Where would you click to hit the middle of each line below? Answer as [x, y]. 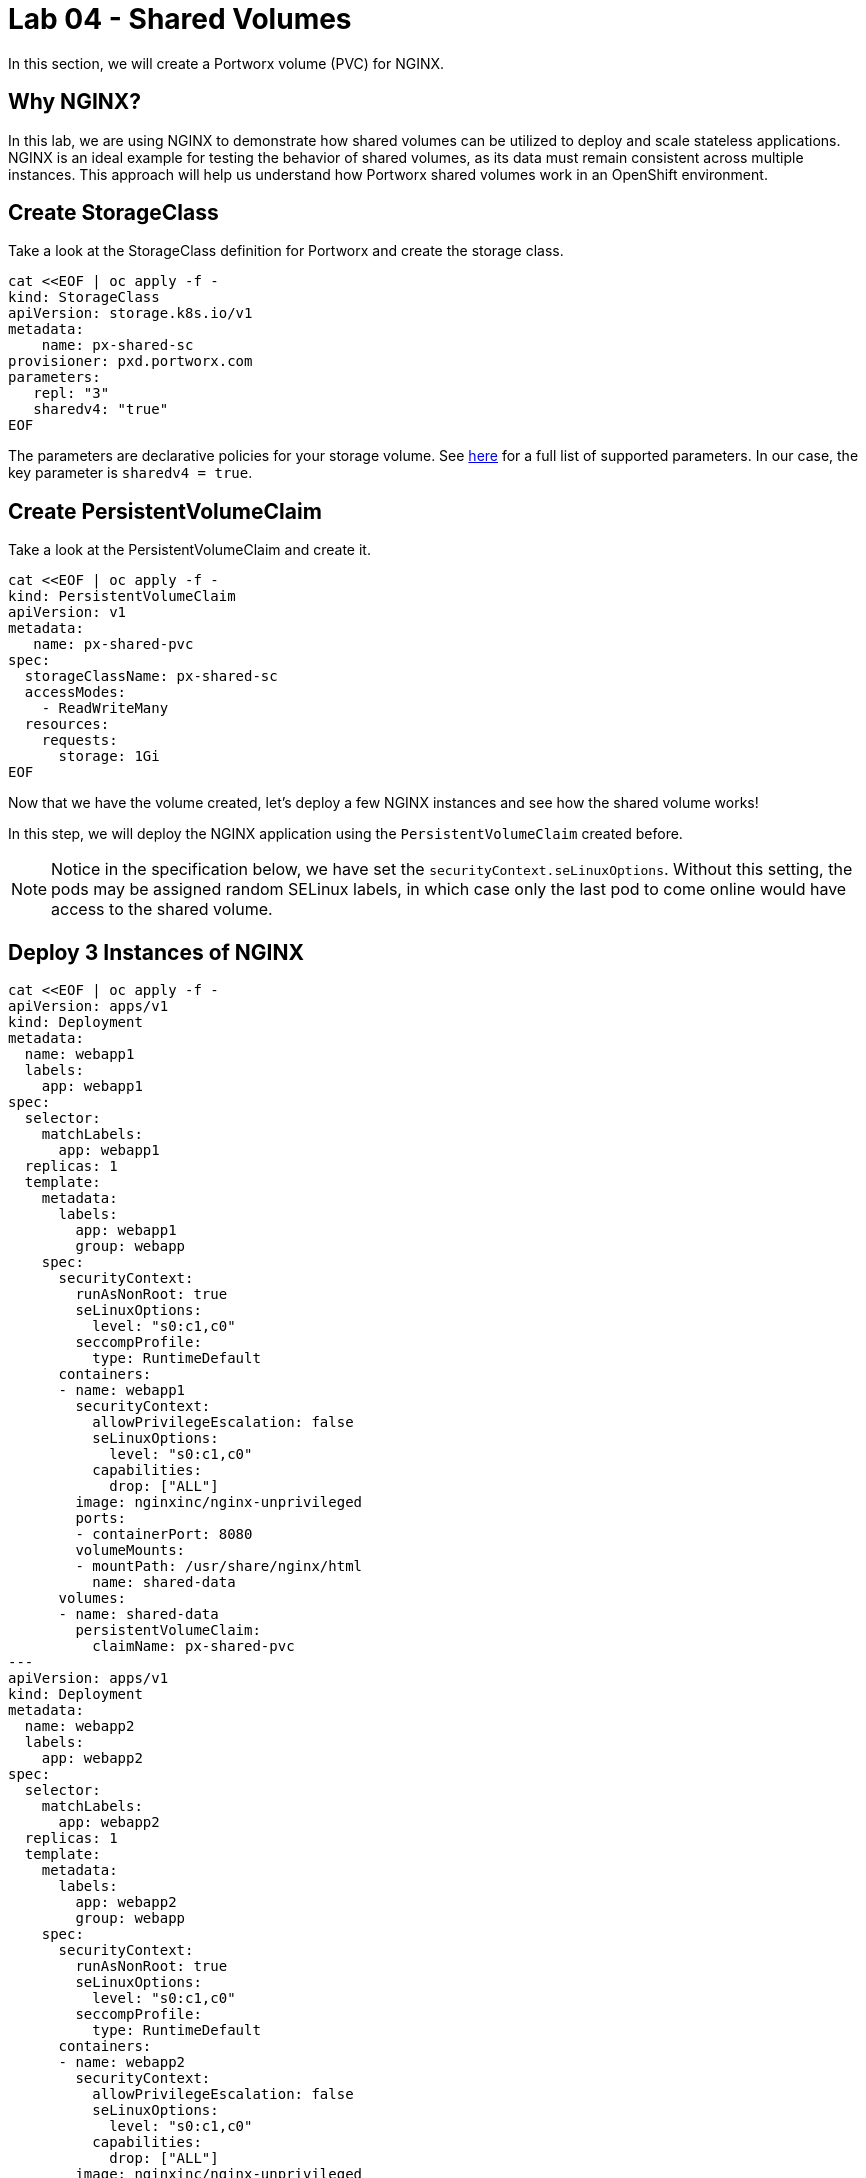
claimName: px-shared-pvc [193, 1646]
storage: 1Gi [109, 756]
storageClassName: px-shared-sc [151, 676]
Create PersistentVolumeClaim [165, 511]
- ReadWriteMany [105, 708]
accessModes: [75, 692]
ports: [101, 1518]
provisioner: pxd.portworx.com [130, 361]
